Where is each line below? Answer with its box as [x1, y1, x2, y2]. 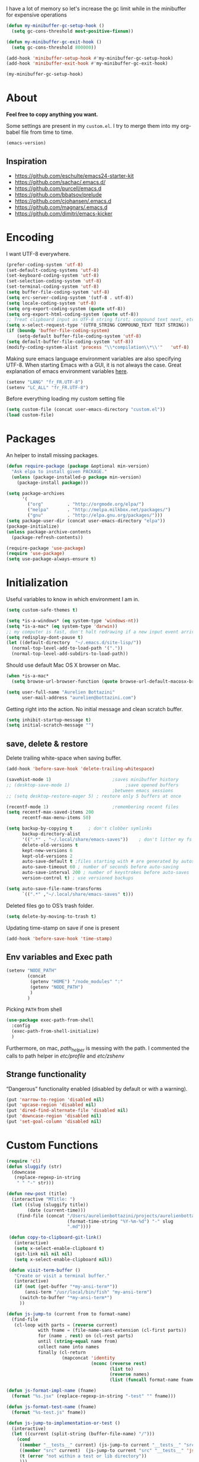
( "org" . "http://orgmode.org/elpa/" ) [27, 502, 145, 507]
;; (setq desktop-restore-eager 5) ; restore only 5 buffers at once [6, 793, 182, 799]
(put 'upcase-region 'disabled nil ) [6, 1102, 97, 1108]
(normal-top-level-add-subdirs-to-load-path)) [11, 651, 129, 657]
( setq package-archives [6, 490, 65, 496]
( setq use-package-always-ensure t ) [6, 556, 97, 562]
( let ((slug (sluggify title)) [11, 1201, 89, 1207]
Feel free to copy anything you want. [6, 111, 98, 118]
